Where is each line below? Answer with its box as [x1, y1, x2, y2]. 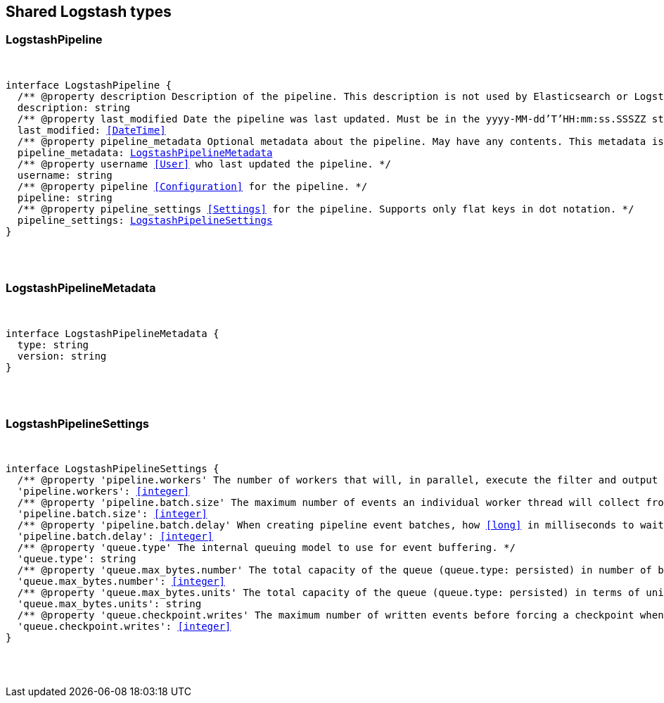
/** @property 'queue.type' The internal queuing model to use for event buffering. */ [17, 542, 516, 554]
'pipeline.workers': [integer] [17, 486, 190, 498]
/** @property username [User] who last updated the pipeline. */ [17, 158, 391, 170]
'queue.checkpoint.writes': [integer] [17, 621, 231, 633]
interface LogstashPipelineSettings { [6, 463, 219, 475]
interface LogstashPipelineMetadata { [6, 327, 219, 339]
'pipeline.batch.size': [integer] [17, 508, 207, 520]
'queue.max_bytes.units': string [17, 598, 202, 610]
